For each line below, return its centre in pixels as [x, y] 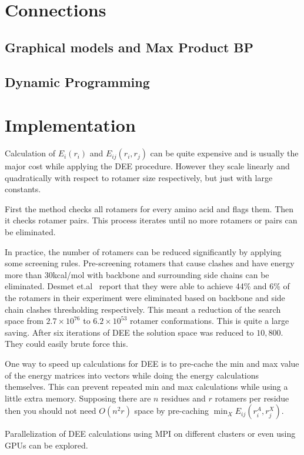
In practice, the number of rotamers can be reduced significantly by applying [143, 251]
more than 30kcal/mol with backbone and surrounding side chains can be [137, 274]
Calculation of [30, 153]
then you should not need [51, 411]
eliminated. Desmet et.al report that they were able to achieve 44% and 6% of [147, 286]
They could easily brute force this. [66, 344]
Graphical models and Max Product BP [129, 47]
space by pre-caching [172, 411]
